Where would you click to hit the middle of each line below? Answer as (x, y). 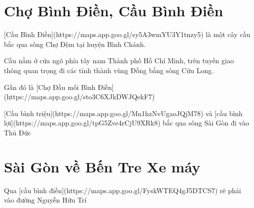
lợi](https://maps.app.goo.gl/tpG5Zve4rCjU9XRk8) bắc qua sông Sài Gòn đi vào (127, 123)
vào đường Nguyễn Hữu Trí (45, 200)
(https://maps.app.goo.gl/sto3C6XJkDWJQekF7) (79, 97)
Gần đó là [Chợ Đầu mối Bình (50, 87)
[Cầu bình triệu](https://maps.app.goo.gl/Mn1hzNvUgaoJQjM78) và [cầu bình (123, 113)
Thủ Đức (18, 132)
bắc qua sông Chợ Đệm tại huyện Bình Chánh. (75, 44)
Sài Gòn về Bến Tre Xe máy (102, 166)
